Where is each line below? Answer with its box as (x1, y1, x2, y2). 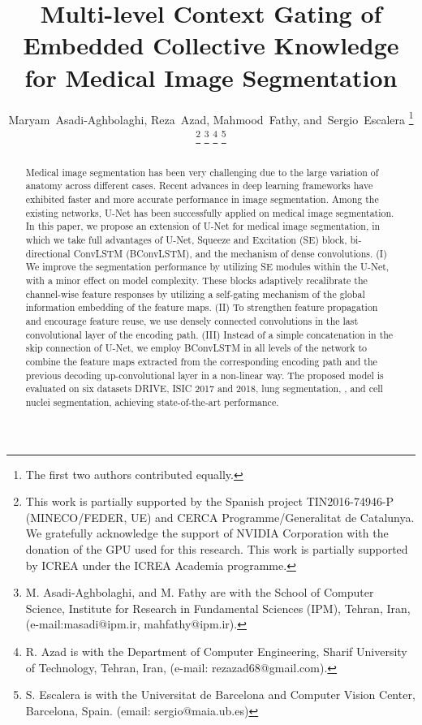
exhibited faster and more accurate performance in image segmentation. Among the (25, 192, 379, 206)
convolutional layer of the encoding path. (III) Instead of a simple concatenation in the (25, 327, 394, 341)
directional (25, 246, 71, 260)
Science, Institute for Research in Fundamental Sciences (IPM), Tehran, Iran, (25, 599, 411, 616)
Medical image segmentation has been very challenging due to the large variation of (25, 165, 379, 179)
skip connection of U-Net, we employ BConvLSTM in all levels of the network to (25, 341, 368, 355)
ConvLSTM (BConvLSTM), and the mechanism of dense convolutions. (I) (73, 246, 387, 260)
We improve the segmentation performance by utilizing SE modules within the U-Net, (25, 260, 390, 274)
